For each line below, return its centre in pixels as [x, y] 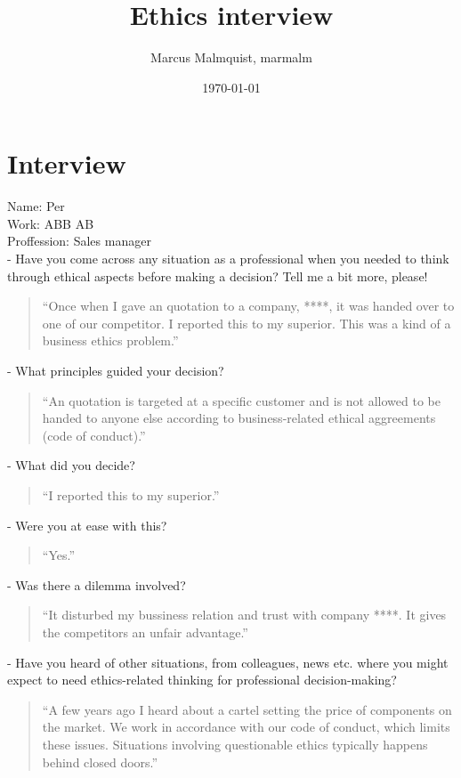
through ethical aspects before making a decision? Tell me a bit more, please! [218, 276]
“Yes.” [59, 555]
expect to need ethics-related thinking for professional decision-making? [202, 680]
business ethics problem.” [110, 340]
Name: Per [36, 206]
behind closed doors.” [100, 762]
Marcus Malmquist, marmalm [231, 57]
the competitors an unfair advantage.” [145, 632]
